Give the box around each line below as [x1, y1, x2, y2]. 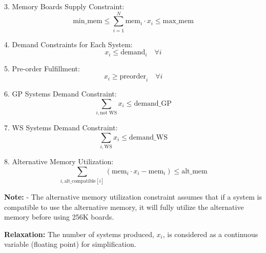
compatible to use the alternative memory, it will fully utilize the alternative [4, 201, 244, 212]
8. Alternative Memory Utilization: [4, 156, 114, 166]
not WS [100, 110, 117, 116]
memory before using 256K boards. [4, 211, 114, 222]
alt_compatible [64, 178, 96, 184]
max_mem [162, 17, 194, 25]
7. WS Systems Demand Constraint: [4, 122, 118, 133]
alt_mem [181, 167, 208, 175]
